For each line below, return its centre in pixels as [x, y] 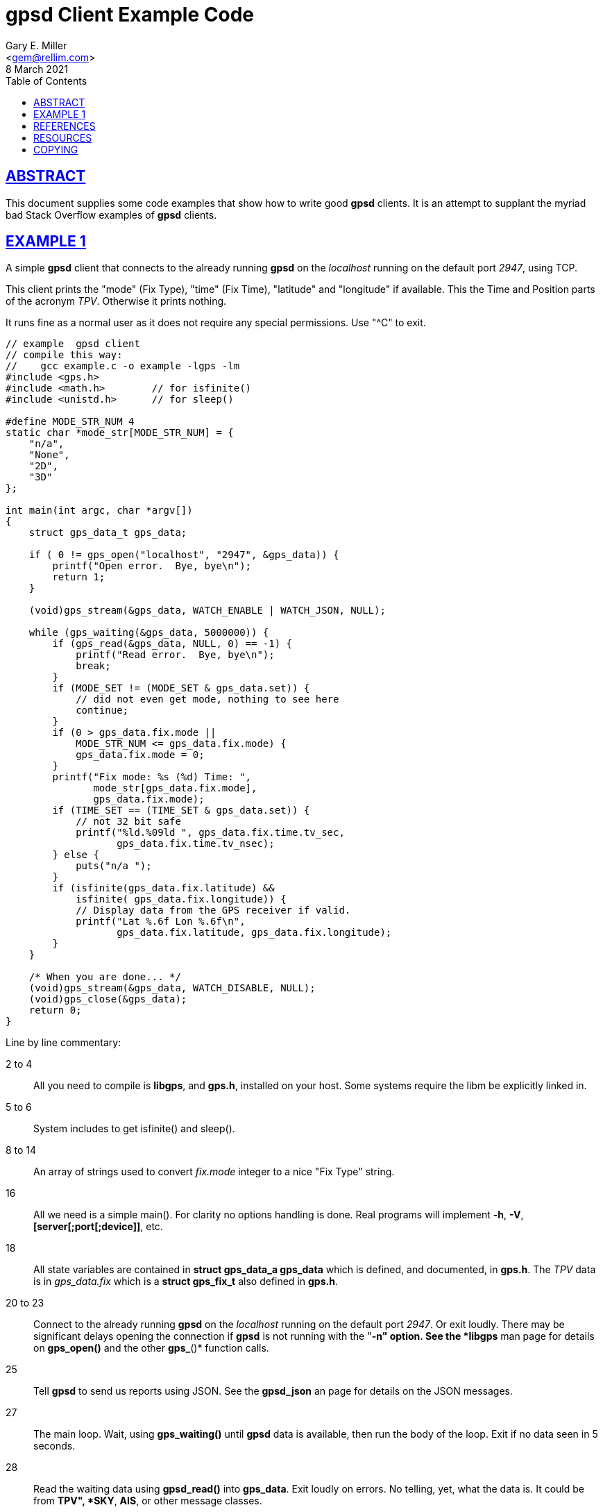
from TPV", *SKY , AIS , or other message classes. [148, 1501]
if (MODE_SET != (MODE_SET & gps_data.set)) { [181, 688]
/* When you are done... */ [105, 977]
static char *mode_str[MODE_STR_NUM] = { [120, 433]
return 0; [55, 1010]
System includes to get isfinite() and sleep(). [134, 1129]
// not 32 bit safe [128, 822]
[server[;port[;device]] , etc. [98, 1227]
